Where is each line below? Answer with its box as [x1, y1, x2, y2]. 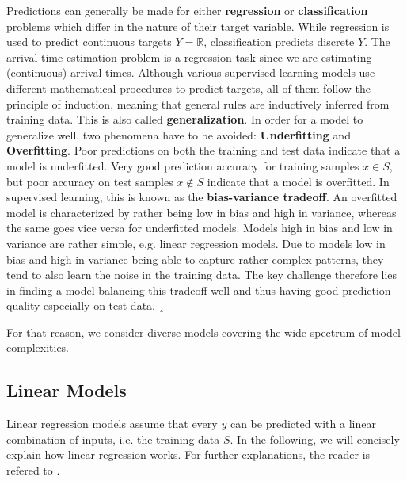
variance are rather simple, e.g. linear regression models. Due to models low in [6, 235, 386, 251]
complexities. [6, 339, 70, 356]
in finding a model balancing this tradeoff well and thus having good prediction [6, 281, 391, 298]
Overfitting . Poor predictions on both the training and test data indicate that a [6, 142, 401, 158]
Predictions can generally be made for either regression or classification [6, 2, 368, 18]
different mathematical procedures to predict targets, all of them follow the [6, 79, 371, 96]
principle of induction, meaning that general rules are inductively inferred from [6, 95, 390, 112]
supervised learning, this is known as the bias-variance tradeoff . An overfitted [6, 189, 397, 205]
